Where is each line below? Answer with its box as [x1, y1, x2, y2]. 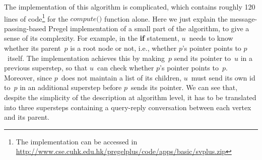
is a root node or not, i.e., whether [70, 43, 177, 53]
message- [230, 13, 257, 24]
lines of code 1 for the [4, 12, 68, 24]
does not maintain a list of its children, [61, 72, 182, 83]
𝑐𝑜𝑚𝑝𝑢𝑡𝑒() [70, 16, 102, 23]
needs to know [189, 33, 233, 43]
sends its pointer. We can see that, [130, 82, 238, 93]
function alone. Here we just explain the [104, 13, 228, 24]
